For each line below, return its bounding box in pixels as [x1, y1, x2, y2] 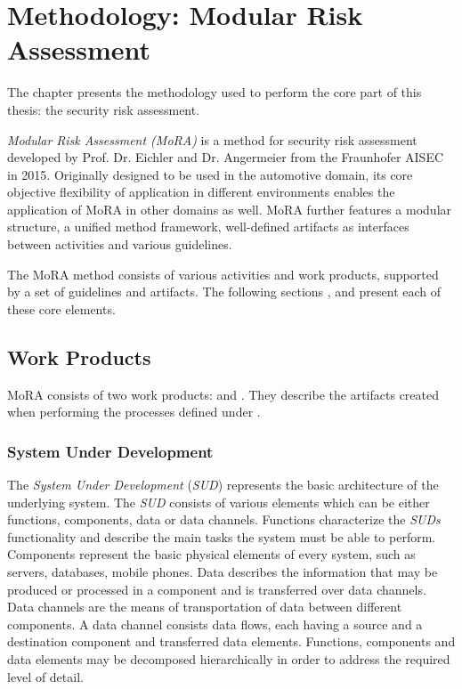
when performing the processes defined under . [7, 402, 261, 421]
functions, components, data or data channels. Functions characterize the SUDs [7, 510, 441, 529]
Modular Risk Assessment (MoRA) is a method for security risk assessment [7, 130, 417, 149]
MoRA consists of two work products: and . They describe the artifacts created [7, 385, 439, 403]
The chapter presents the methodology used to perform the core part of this [7, 83, 422, 101]
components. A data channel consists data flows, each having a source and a [7, 614, 423, 633]
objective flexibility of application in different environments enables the [7, 182, 395, 201]
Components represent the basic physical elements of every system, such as [7, 545, 416, 563]
